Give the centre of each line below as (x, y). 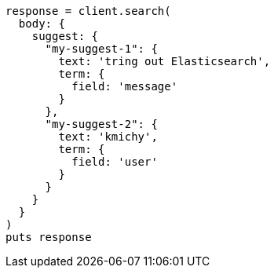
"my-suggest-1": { (101, 49)
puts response (49, 237)
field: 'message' (125, 86)
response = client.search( (88, 11)
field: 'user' (115, 162)
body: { (42, 24)
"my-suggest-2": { (101, 124)
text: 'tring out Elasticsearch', (164, 61)
